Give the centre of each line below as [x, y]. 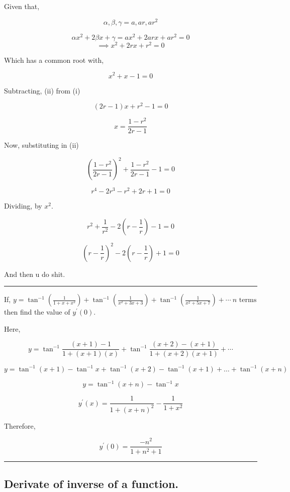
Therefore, [20, 425]
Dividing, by [23, 206]
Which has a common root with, [54, 60]
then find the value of [37, 312]
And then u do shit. [35, 274]
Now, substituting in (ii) [41, 145]
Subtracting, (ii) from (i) [42, 90]
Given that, [22, 6]
